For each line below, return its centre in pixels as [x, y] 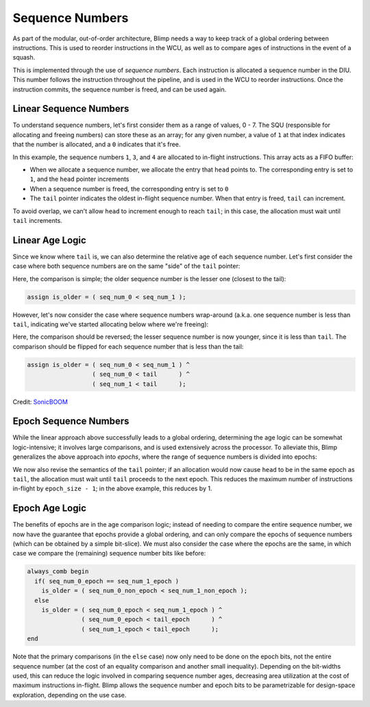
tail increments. [38, 220]
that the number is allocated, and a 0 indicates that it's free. [97, 145]
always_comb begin [58, 572]
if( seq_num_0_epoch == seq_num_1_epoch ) [107, 581]
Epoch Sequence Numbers [71, 421]
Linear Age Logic [50, 240]
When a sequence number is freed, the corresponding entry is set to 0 [129, 189]
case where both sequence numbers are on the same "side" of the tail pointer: [126, 266]
